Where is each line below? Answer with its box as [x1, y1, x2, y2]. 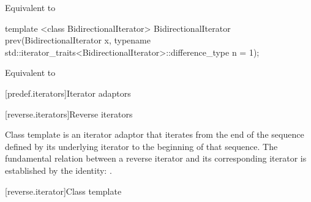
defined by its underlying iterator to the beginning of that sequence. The [5, 140, 278, 152]
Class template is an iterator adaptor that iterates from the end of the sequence [5, 128, 304, 141]
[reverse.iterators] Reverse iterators [5, 107, 133, 120]
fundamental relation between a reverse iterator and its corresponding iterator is [5, 152, 307, 165]
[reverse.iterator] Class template [5, 184, 122, 197]
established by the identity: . [5, 163, 112, 176]
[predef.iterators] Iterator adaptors [5, 86, 131, 99]
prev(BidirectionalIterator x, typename [5, 34, 151, 47]
